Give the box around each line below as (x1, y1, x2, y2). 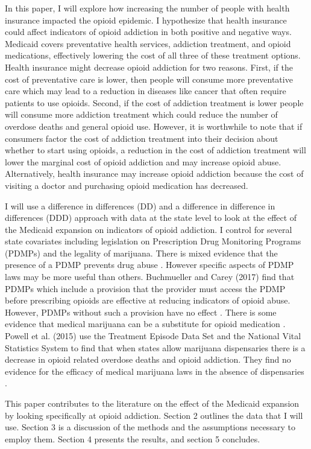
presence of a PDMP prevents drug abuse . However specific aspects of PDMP (5, 258, 294, 271)
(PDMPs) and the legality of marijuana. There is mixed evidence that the (5, 246, 278, 259)
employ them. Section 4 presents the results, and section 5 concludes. (5, 432, 260, 445)
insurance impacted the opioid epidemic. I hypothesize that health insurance (5, 13, 287, 26)
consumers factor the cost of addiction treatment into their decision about (5, 132, 278, 144)
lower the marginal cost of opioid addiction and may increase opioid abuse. (5, 155, 281, 168)
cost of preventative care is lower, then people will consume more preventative (5, 72, 293, 85)
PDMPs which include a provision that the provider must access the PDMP (5, 282, 286, 295)
